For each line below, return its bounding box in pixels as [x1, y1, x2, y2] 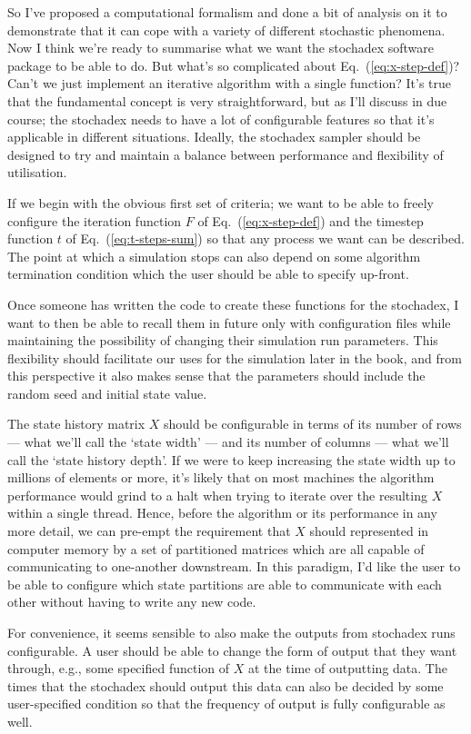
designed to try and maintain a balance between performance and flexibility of [7, 144, 444, 164]
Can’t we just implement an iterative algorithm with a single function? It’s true [7, 74, 452, 93]
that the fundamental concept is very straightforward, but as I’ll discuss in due [7, 91, 447, 110]
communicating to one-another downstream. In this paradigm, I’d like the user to [7, 557, 461, 576]
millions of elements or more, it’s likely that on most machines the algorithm [7, 468, 435, 487]
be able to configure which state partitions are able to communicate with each [7, 574, 442, 593]
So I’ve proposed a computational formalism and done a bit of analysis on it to [7, 3, 447, 21]
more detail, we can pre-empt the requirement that [7, 521, 291, 541]
